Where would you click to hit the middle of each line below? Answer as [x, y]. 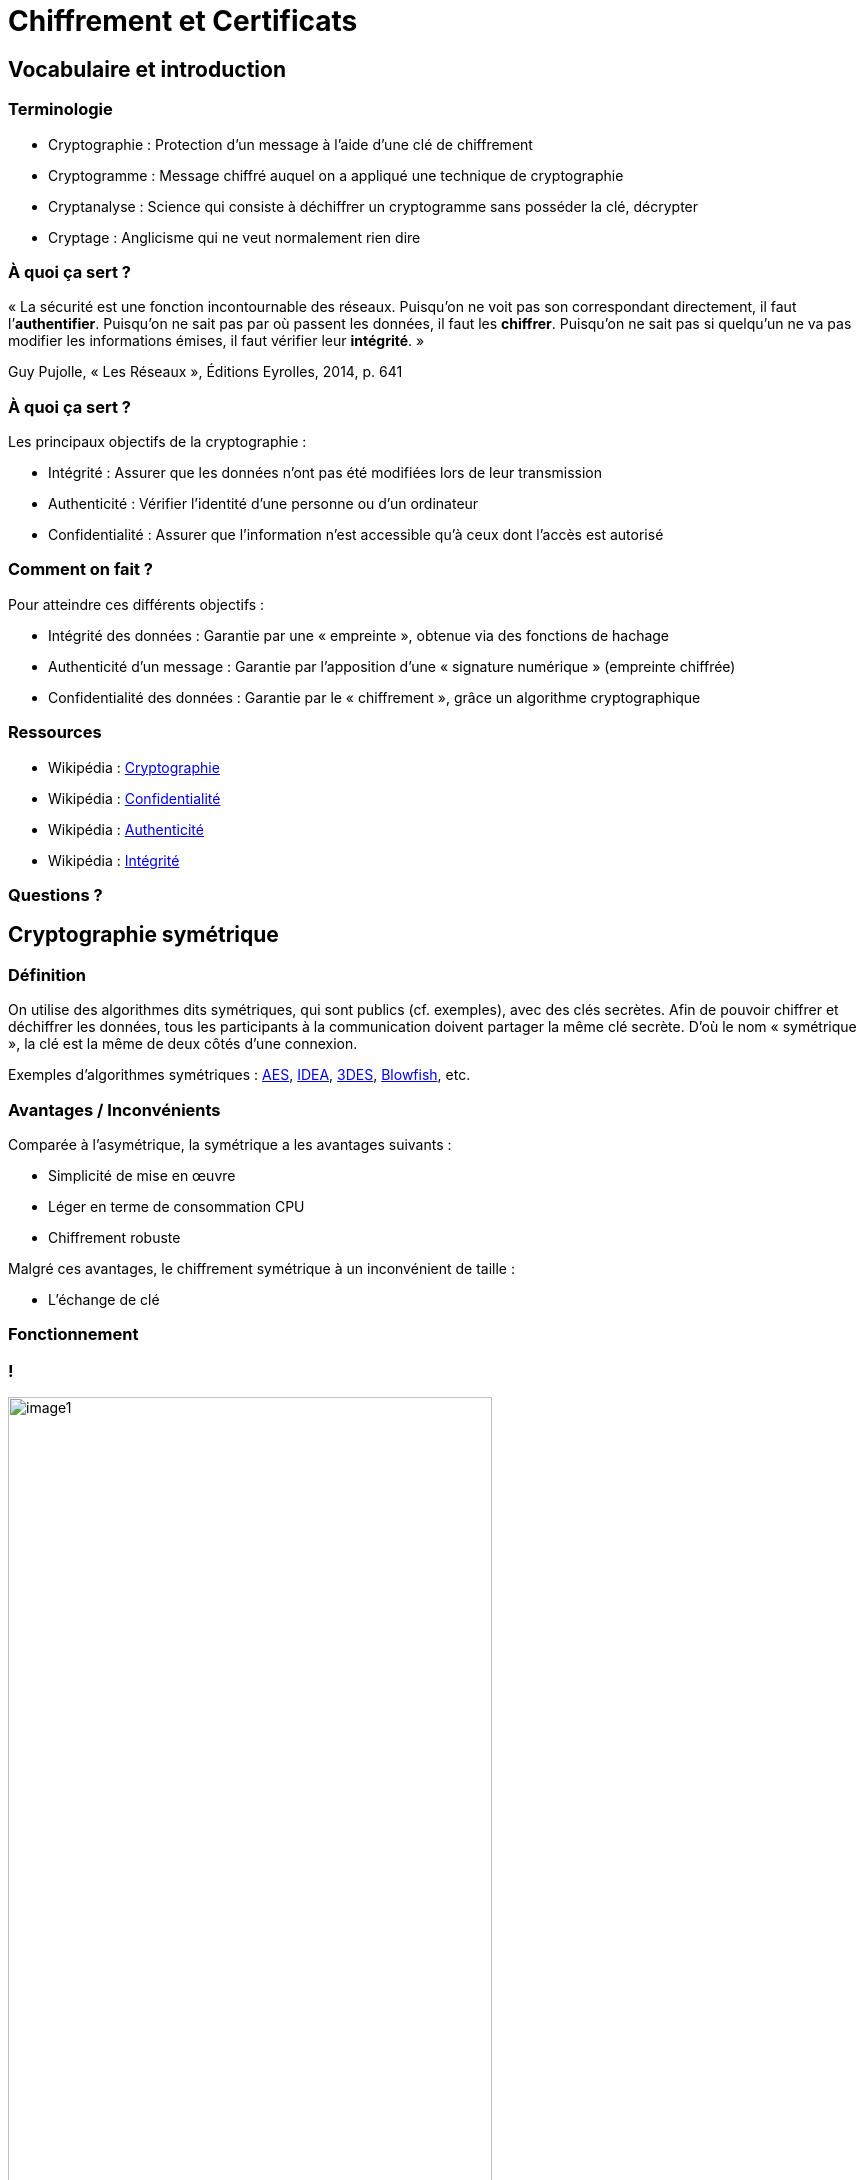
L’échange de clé [104, 1299]
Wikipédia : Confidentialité [134, 798]
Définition [47, 974]
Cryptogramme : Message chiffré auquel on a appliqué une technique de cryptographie [336, 175]
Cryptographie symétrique [143, 935]
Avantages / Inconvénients [114, 1109]
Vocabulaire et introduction [147, 69]
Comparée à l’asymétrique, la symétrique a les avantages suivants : [230, 1144]
